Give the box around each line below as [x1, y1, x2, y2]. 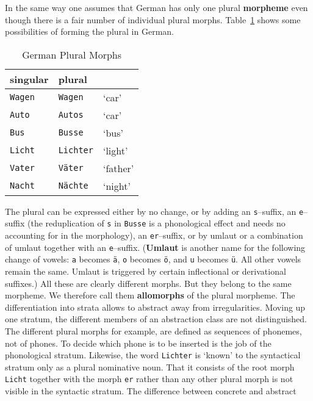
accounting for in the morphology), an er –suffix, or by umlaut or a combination [5, 229, 303, 242]
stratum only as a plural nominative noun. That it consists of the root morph [5, 360, 295, 373]
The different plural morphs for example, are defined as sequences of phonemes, [5, 325, 302, 338]
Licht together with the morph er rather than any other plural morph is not [5, 372, 293, 385]
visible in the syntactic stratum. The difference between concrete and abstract [5, 385, 297, 397]
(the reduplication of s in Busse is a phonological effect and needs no [27, 217, 286, 229]
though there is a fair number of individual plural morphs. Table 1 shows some [5, 13, 301, 26]
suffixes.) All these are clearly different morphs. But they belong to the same [5, 276, 292, 289]
